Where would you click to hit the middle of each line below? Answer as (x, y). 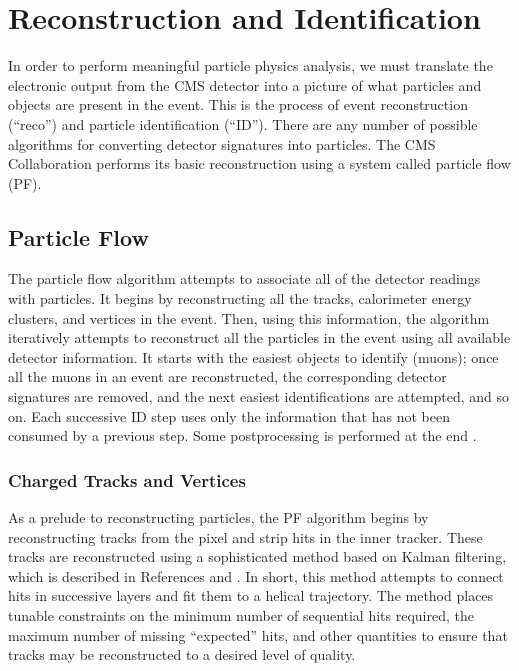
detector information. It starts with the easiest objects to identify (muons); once (253, 356)
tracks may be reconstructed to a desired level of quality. (182, 654)
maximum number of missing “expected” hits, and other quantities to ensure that (258, 634)
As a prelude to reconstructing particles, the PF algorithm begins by (218, 517)
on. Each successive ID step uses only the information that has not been (229, 415)
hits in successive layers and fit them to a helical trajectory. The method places (251, 595)
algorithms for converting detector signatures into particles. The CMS (222, 143)
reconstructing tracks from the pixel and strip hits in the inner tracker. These (245, 536)
